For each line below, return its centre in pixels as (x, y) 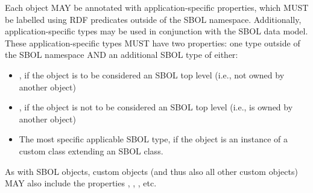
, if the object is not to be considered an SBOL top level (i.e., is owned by (156, 107)
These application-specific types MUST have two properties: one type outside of (153, 43)
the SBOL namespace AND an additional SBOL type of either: (122, 55)
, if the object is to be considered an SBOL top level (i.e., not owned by (152, 74)
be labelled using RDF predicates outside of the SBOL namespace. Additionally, (153, 19)
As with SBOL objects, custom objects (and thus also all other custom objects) (151, 171)
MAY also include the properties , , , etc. (81, 183)
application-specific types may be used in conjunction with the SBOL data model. (156, 31)
